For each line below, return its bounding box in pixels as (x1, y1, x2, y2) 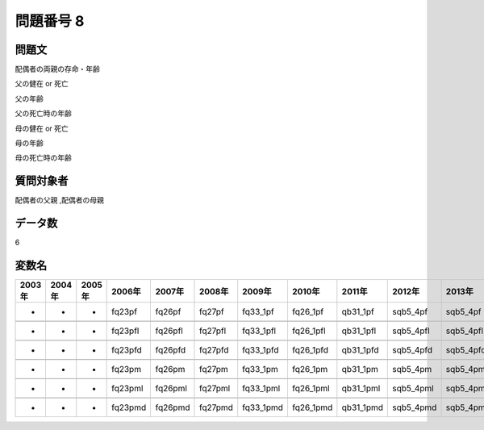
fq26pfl (155, 325, 183, 336)
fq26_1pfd (291, 344, 329, 356)
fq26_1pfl (291, 325, 326, 336)
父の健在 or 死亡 (15, 79, 69, 89)
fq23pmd (111, 402, 147, 413)
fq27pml (198, 383, 231, 395)
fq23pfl (111, 325, 140, 336)
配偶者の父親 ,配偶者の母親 (15, 195, 104, 205)
